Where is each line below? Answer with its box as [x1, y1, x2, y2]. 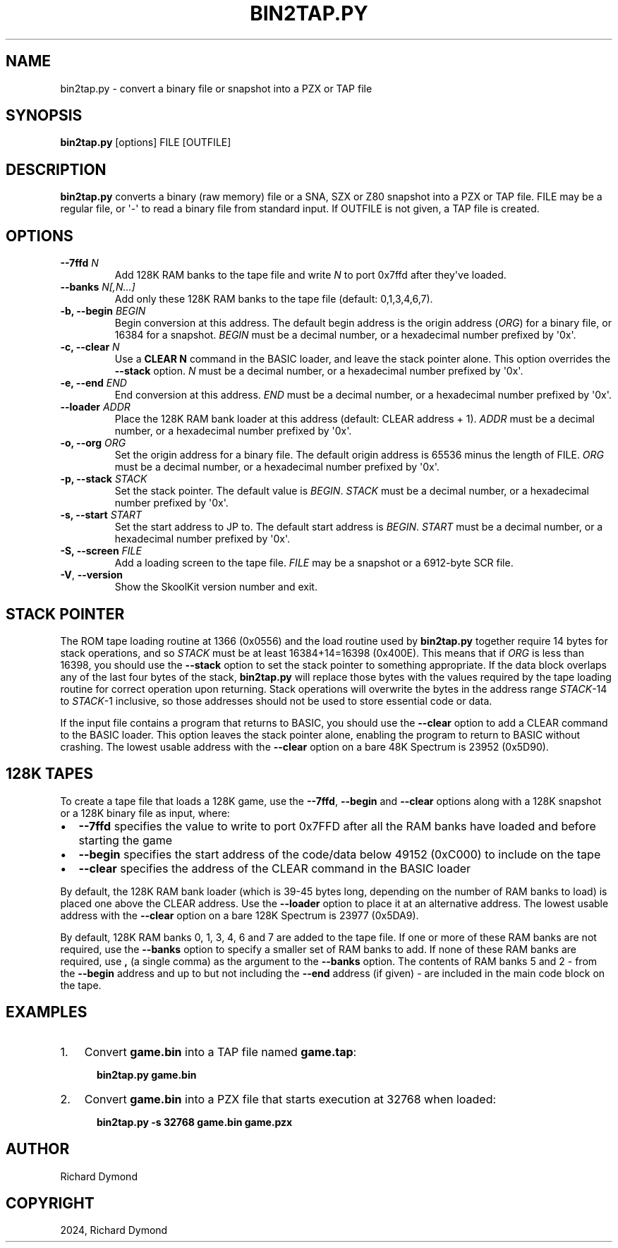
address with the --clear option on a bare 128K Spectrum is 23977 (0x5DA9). [60, 909, 419, 921]
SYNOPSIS [6, 107, 83, 125]
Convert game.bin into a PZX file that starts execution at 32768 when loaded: [84, 1091, 497, 1106]
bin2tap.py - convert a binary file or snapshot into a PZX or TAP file [60, 82, 372, 95]
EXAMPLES [6, 1003, 87, 1022]
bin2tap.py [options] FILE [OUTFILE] [60, 136, 231, 149]
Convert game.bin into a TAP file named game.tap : [84, 1044, 357, 1059]
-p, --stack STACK [60, 473, 147, 485]
